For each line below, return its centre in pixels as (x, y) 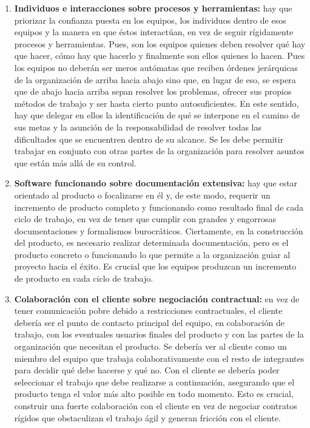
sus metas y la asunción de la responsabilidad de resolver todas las (138, 127)
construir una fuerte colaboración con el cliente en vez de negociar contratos (156, 406)
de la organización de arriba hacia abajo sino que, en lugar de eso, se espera (155, 79)
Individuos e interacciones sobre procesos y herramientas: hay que (153, 8)
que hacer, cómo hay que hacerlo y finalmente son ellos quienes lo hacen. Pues (160, 56)
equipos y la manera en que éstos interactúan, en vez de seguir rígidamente (154, 32)
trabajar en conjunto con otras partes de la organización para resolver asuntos (159, 151)
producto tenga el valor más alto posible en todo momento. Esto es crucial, (154, 394)
